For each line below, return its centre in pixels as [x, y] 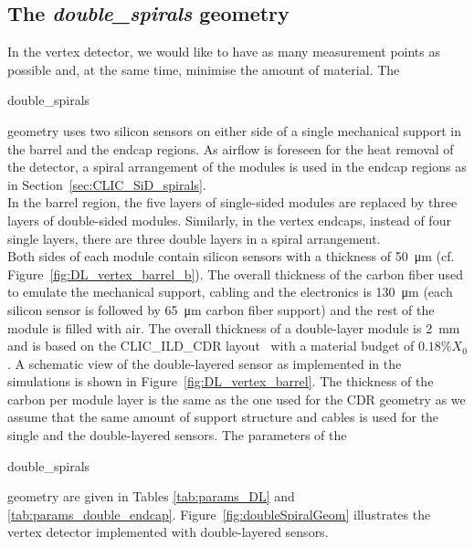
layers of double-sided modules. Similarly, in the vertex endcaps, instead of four [229, 220]
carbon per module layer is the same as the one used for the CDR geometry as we [237, 399]
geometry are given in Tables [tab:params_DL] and [151, 496]
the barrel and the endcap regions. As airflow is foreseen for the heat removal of [231, 148]
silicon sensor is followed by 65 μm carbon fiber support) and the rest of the [221, 309]
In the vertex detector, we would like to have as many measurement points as [224, 52]
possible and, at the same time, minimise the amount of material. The [204, 69]
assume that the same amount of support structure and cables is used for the [223, 417]
